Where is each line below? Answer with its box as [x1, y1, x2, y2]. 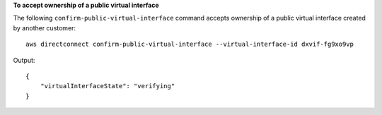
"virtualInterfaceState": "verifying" [40, 82, 175, 90]
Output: [13, 56, 35, 64]
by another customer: [13, 23, 76, 32]
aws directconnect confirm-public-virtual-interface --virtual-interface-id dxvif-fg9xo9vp [25, 40, 354, 49]
